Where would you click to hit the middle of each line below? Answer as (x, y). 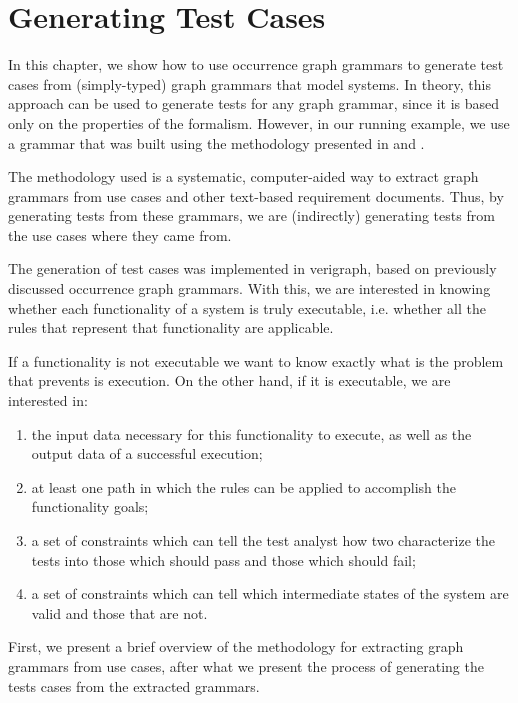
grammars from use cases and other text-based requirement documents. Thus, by (256, 195)
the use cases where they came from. (120, 234)
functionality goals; (90, 506)
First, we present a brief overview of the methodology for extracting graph (236, 646)
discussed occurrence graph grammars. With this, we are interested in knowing (249, 288)
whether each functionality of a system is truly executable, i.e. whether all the (247, 307)
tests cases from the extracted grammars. (134, 685)
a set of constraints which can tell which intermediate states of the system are (270, 593)
